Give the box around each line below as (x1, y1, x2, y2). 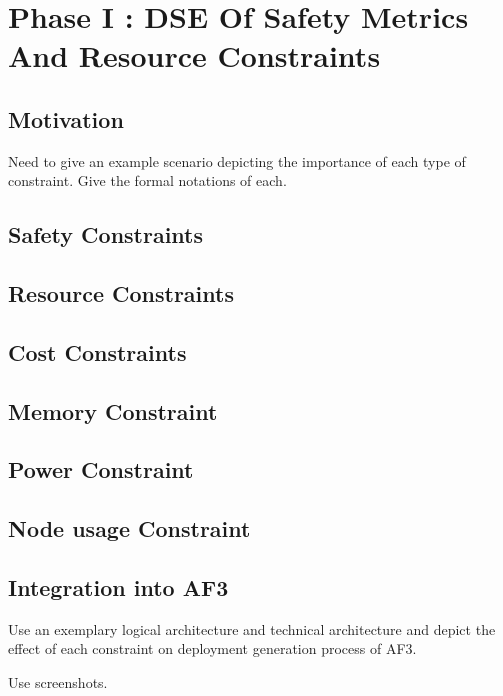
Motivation (8, 103, 124, 134)
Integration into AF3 (8, 572, 229, 603)
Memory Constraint (8, 395, 218, 426)
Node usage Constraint (8, 513, 251, 544)
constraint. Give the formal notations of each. (8, 170, 287, 191)
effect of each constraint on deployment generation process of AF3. (8, 638, 417, 659)
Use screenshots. (8, 672, 108, 693)
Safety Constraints (8, 219, 204, 250)
